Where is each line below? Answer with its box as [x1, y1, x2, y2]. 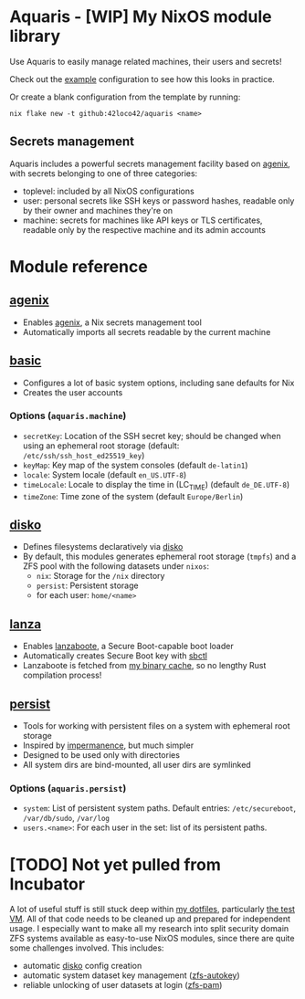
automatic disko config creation [22, 961, 142, 972]
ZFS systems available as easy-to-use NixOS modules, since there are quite [9, 933, 295, 944]
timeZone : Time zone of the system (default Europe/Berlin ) [22, 490, 244, 501]
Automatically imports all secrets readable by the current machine [22, 326, 271, 337]
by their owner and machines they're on [22, 205, 174, 216]
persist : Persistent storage [36, 580, 139, 591]
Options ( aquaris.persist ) [9, 783, 127, 795]
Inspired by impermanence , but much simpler [22, 740, 195, 751]
